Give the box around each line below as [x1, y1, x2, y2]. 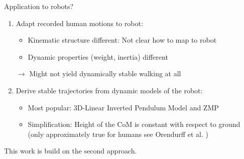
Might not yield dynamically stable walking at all [29, 68, 181, 79]
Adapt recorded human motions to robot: [16, 18, 143, 28]
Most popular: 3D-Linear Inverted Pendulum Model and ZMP [28, 102, 219, 112]
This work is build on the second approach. [4, 145, 137, 156]
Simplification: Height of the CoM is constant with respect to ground [28, 119, 240, 129]
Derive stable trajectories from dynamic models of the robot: [16, 85, 203, 95]
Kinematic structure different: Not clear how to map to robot [28, 35, 217, 45]
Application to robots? [4, 1, 74, 11]
